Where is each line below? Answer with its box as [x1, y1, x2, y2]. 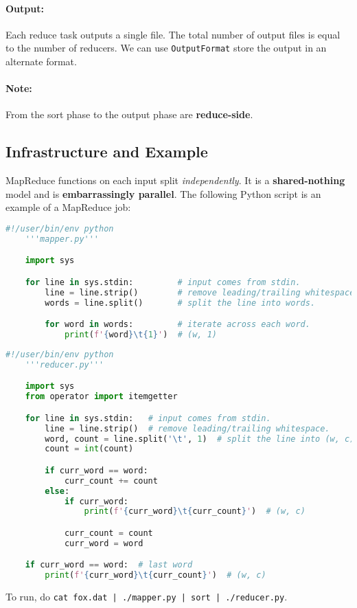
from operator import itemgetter [25, 392, 178, 402]
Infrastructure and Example [5, 141, 208, 162]
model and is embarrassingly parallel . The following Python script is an [5, 186, 321, 201]
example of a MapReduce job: [5, 200, 131, 214]
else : [45, 486, 70, 496]
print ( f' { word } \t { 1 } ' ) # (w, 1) [64, 330, 217, 340]
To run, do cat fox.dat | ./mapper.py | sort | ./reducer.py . [5, 589, 288, 604]
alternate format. [5, 54, 77, 69]
